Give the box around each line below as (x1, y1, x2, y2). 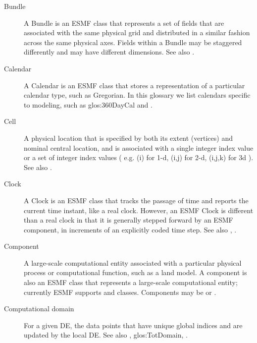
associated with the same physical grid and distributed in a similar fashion (24, 27, 250, 38)
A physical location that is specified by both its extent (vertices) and (24, 132, 233, 143)
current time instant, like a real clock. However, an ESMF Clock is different (24, 205, 254, 215)
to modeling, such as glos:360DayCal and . (24, 99, 153, 110)
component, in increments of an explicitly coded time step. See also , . (24, 224, 237, 234)
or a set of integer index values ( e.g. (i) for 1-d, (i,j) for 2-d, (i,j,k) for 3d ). (24, 152, 254, 163)
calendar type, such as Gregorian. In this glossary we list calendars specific (24, 90, 251, 100)
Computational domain (4, 303, 74, 314)
